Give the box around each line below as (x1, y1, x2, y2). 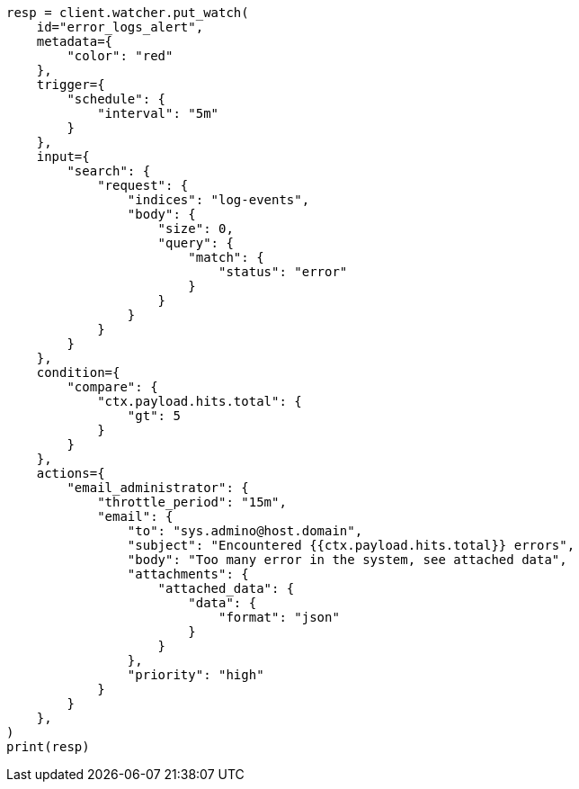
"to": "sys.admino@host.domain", (127, 524, 363, 538)
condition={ (36, 365, 120, 380)
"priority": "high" (127, 668, 264, 682)
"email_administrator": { (67, 480, 249, 495)
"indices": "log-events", (127, 193, 310, 207)
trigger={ (36, 77, 105, 92)
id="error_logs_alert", (36, 20, 204, 34)
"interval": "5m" (97, 106, 219, 121)
